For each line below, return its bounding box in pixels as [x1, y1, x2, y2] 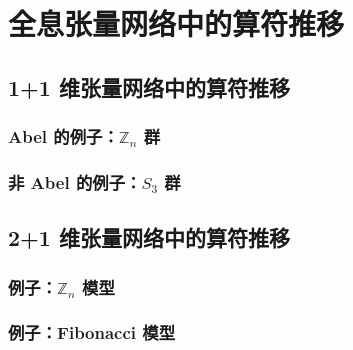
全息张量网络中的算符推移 [8, 3, 345, 44]
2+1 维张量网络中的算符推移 [8, 222, 290, 253]
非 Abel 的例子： [8, 169, 142, 194]
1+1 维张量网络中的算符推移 [8, 71, 290, 102]
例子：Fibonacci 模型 [8, 320, 176, 345]
